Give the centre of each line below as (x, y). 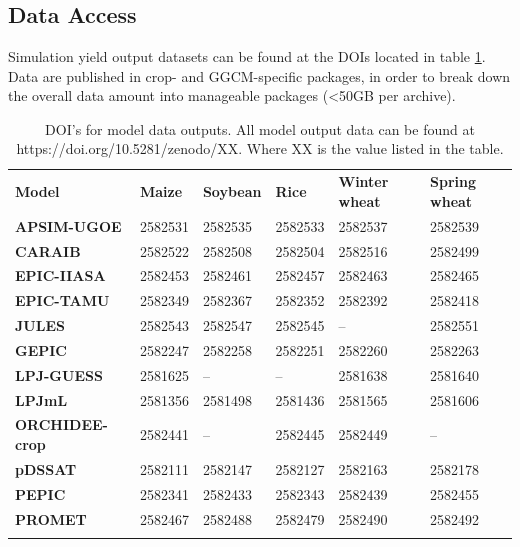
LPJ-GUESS (59, 374)
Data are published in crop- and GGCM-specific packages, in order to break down (259, 75)
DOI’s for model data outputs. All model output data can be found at (260, 128)
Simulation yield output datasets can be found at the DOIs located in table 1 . (247, 56)
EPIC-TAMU (62, 300)
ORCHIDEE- (61, 424)
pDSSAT (46, 468)
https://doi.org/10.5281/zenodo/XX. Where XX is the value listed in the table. (260, 148)
